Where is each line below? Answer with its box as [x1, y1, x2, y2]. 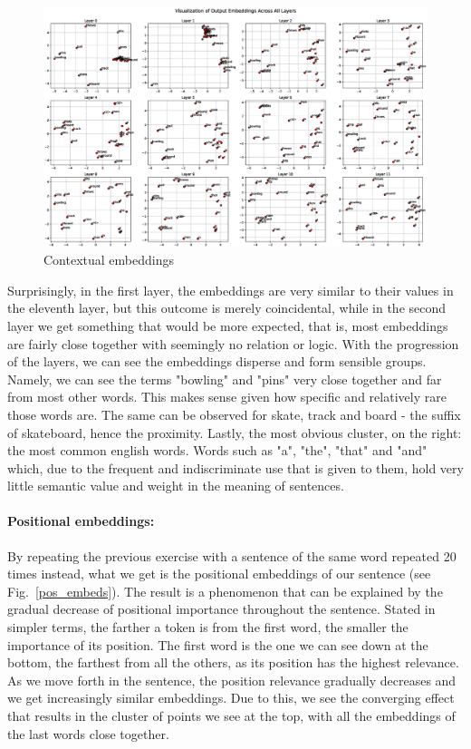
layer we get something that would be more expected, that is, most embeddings [7, 316, 448, 335]
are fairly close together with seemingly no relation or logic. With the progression [7, 334, 459, 353]
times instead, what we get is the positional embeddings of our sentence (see [7, 564, 431, 583]
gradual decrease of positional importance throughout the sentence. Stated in [7, 599, 436, 618]
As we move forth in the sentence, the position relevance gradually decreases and [7, 670, 457, 689]
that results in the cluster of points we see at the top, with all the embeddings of [7, 706, 456, 725]
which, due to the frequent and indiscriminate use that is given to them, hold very [7, 458, 464, 477]
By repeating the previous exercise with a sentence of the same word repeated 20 [7, 546, 457, 565]
